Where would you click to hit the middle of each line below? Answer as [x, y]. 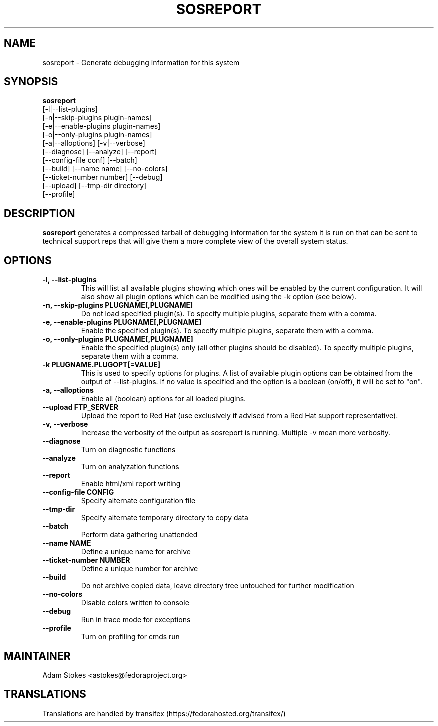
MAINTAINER [37, 656]
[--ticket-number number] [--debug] [103, 177]
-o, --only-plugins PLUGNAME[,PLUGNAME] [118, 339]
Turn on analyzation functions [130, 467]
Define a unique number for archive [140, 569]
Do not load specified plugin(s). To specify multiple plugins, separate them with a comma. [229, 314]
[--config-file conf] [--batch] [90, 160]
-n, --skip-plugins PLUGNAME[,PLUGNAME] [118, 305]
